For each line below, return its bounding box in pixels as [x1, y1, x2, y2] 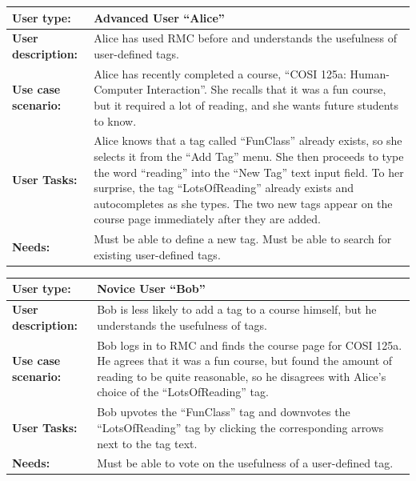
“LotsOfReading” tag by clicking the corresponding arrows [97, 419, 384, 435]
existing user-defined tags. [94, 246, 221, 263]
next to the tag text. [97, 435, 198, 451]
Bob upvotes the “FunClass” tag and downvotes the [97, 403, 350, 420]
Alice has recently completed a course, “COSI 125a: [94, 65, 346, 82]
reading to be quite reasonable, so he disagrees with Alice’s [97, 367, 386, 384]
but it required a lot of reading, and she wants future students [94, 96, 399, 113]
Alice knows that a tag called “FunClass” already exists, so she [94, 132, 402, 149]
